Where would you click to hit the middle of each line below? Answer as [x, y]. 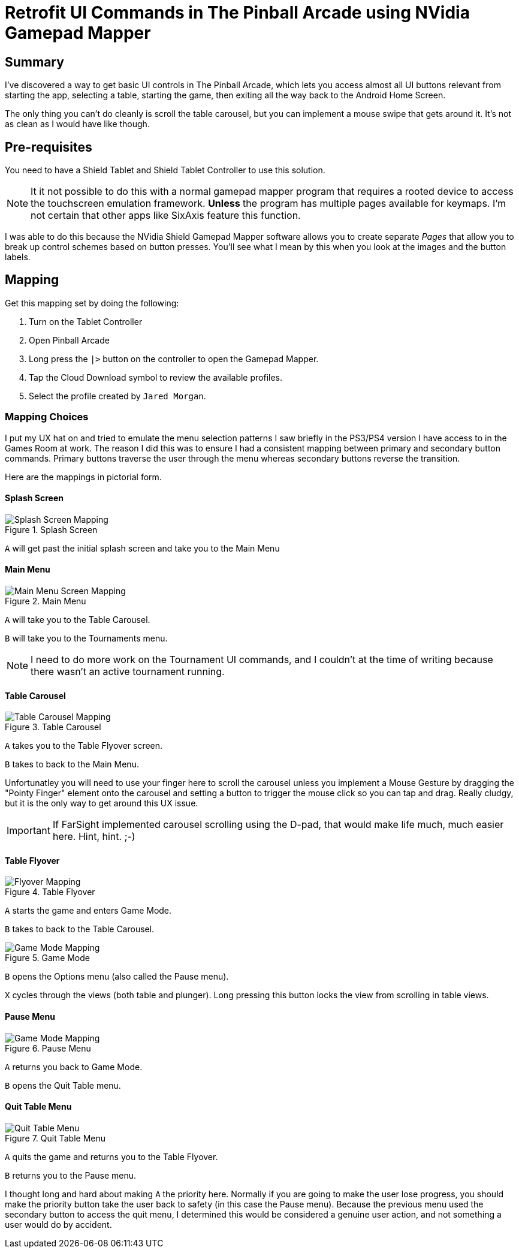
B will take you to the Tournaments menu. [86, 638]
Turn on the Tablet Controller [86, 321]
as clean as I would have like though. [77, 124]
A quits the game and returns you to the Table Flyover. [111, 1156]
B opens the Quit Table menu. [63, 1085]
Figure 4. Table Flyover [50, 892]
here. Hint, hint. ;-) [94, 837]
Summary [34, 62]
